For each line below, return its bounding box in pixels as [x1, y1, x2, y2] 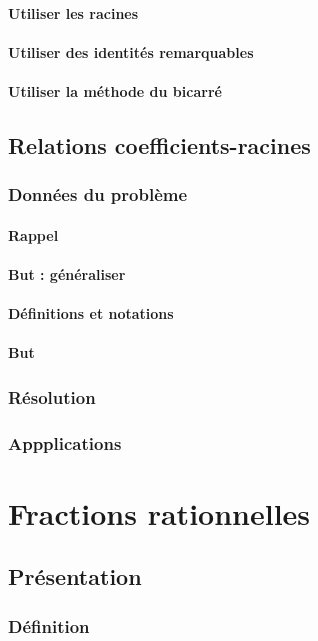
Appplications [8, 430, 122, 455]
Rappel [8, 224, 59, 245]
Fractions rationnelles [8, 492, 311, 533]
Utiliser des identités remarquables [8, 41, 254, 62]
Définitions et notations [8, 303, 174, 324]
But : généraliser [8, 263, 126, 284]
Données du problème [8, 182, 188, 207]
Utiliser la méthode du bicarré [8, 80, 222, 101]
